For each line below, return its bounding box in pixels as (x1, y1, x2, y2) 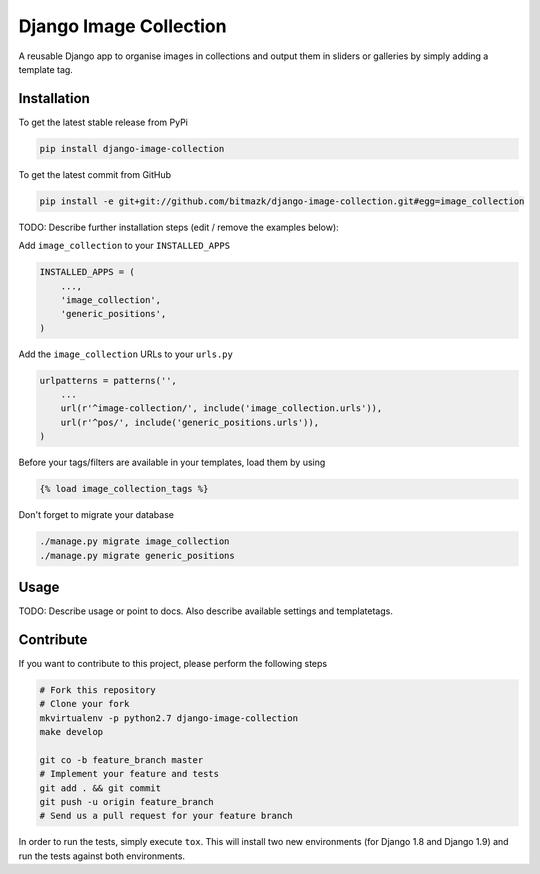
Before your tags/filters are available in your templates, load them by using (18, 456, 326, 469)
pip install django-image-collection (39, 143, 225, 154)
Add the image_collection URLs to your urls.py (18, 348, 234, 360)
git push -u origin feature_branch (39, 796, 214, 808)
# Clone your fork (39, 698, 130, 710)
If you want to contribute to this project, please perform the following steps (18, 657, 328, 669)
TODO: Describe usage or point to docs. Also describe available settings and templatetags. (18, 605, 394, 617)
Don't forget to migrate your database (18, 509, 175, 521)
